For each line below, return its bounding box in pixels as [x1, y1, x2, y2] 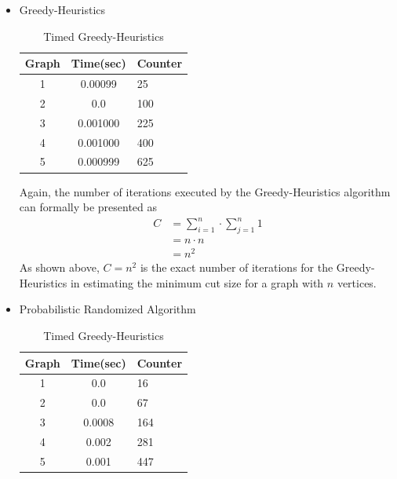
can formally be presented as [19, 199, 158, 215]
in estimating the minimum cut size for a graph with [70, 274, 324, 291]
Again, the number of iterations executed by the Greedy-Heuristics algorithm [19, 183, 391, 199]
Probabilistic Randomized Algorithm [19, 301, 196, 317]
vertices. [337, 274, 377, 291]
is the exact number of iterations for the [140, 259, 333, 276]
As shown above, [19, 259, 100, 276]
